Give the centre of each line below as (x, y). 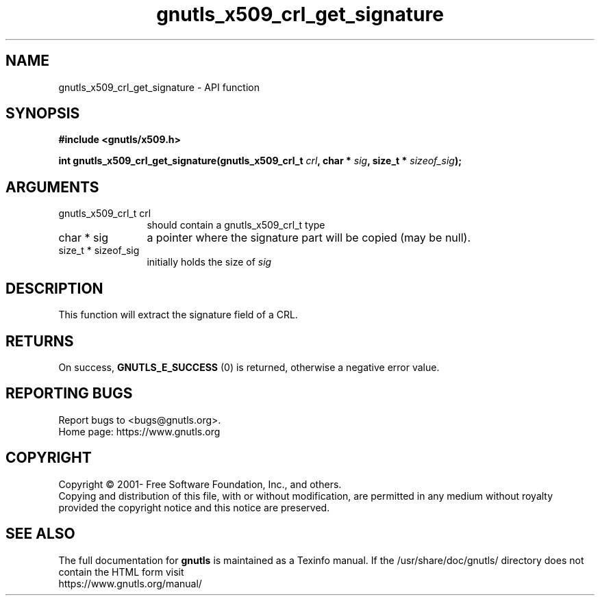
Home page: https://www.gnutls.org (139, 431)
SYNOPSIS (43, 114)
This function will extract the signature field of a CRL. (178, 315)
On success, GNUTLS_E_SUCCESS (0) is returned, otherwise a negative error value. (249, 367)
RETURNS (40, 341)
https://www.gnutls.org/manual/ (130, 583)
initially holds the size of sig (209, 262)
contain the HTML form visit (121, 572)
